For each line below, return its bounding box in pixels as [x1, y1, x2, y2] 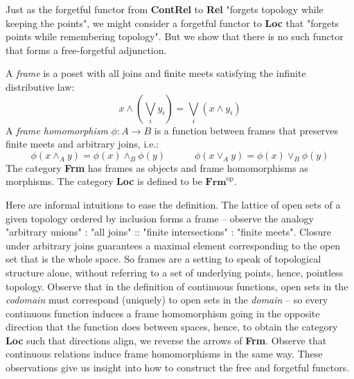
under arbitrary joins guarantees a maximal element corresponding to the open [6, 238, 341, 252]
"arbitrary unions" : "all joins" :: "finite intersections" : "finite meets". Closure [6, 224, 331, 239]
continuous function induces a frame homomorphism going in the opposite [6, 306, 320, 320]
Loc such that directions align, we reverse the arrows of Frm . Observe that [6, 333, 327, 347]
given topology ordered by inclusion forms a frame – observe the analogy [6, 211, 314, 225]
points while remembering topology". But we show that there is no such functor [6, 29, 344, 44]
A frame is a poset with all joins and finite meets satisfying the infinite [6, 66, 306, 80]
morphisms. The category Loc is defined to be [6, 174, 202, 188]
